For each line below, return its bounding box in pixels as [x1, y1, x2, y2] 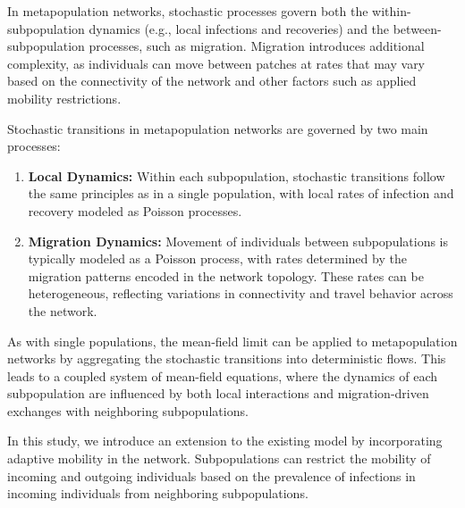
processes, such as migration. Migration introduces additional [89, 37, 425, 55]
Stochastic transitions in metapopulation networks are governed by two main [7, 119, 428, 137]
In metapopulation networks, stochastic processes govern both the [7, 2, 368, 20]
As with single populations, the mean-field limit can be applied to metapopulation [7, 331, 458, 350]
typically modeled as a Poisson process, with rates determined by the [28, 249, 407, 268]
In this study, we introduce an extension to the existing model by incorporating [7, 431, 443, 450]
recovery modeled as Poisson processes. [28, 201, 242, 220]
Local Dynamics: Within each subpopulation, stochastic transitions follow [28, 166, 445, 185]
